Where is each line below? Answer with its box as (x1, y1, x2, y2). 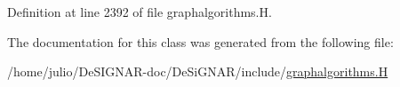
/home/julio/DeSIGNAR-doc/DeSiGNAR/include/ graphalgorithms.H (7, 62, 388, 81)
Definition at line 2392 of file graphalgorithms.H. (7, 3, 272, 20)
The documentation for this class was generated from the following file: (7, 32, 394, 51)
